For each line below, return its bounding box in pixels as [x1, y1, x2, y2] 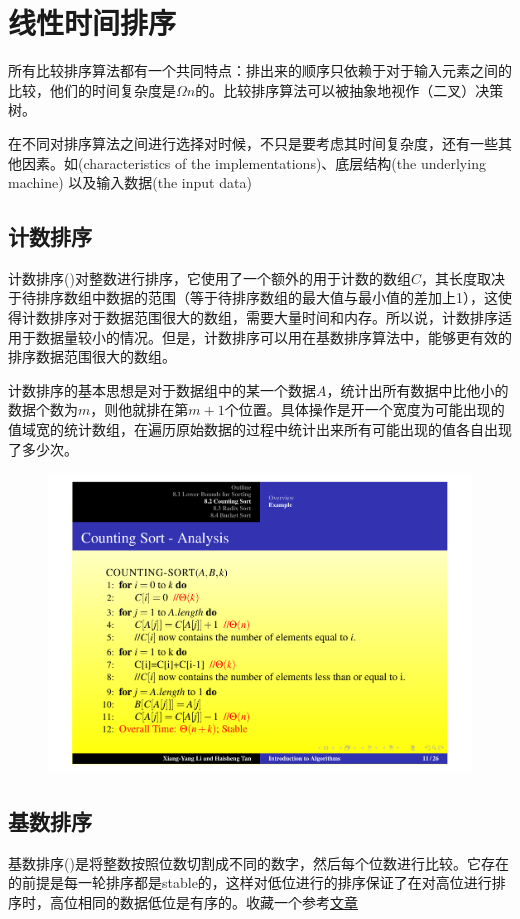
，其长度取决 [420, 267, 505, 288]
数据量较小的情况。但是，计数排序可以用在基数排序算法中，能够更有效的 [35, 326, 512, 347]
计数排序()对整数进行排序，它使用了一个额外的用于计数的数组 [8, 267, 411, 288]
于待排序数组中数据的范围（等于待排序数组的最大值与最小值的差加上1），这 [8, 287, 498, 308]
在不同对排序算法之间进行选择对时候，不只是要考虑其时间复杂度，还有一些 [8, 132, 498, 153]
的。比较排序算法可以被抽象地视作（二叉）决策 [195, 79, 504, 100]
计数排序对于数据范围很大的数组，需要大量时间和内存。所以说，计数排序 [21, 307, 498, 328]
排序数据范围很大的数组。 [8, 346, 176, 367]
